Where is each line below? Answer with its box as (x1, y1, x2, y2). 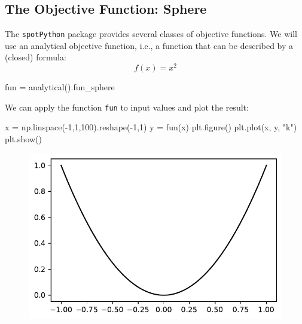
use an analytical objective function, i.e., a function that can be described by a (5, 39, 294, 51)
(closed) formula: (5, 51, 66, 63)
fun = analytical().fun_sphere (5, 81, 115, 93)
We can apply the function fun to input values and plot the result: (5, 100, 249, 113)
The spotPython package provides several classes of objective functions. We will (5, 27, 297, 40)
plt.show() (5, 132, 42, 145)
